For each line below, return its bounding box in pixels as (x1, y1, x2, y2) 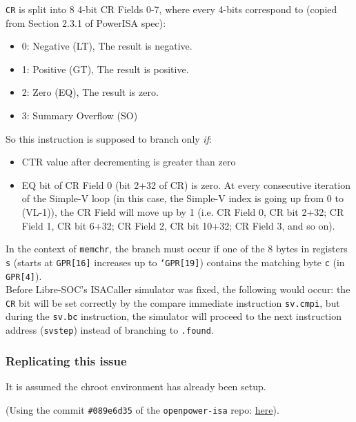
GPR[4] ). (6, 268, 42, 283)
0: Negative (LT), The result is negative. (21, 39, 192, 53)
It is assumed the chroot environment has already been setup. (6, 379, 266, 393)
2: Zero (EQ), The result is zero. (21, 85, 159, 99)
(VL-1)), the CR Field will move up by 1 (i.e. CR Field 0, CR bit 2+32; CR (21, 205, 344, 219)
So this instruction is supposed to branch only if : (6, 131, 212, 145)
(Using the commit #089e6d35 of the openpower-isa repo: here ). (6, 402, 279, 416)
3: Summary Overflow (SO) (21, 108, 138, 123)
